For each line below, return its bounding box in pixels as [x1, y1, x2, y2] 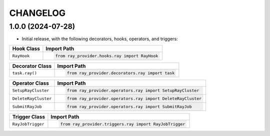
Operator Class [12, 80, 49, 87]
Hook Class [12, 45, 40, 52]
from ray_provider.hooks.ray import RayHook [55, 53, 158, 58]
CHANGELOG [9, 7, 66, 18]
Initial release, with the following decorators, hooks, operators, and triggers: [21, 36, 178, 42]
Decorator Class [12, 62, 52, 69]
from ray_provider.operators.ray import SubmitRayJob [66, 104, 192, 109]
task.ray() [12, 70, 37, 76]
